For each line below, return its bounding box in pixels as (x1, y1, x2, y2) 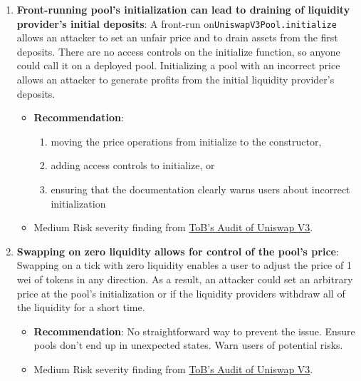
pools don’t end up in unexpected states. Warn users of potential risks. (33, 337, 343, 352)
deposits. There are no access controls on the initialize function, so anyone (16, 44, 340, 59)
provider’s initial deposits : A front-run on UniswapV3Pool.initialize (16, 16, 337, 31)
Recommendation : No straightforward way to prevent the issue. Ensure (33, 323, 355, 338)
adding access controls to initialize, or (51, 158, 215, 173)
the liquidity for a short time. (16, 300, 145, 315)
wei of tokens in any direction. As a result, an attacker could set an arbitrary (16, 271, 353, 286)
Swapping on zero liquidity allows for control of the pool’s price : (16, 243, 339, 258)
